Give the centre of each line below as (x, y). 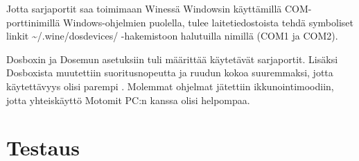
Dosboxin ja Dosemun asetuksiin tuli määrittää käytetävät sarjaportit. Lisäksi (172, 59)
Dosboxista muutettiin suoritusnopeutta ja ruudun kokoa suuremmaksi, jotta (170, 73)
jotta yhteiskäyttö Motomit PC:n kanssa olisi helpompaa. (128, 100)
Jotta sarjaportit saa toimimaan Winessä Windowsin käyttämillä (144, 8)
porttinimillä (33, 22)
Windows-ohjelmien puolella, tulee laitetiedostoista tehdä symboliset (208, 22)
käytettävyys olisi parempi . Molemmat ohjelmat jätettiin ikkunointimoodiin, (170, 86)
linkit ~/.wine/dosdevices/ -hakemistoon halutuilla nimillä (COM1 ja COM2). (172, 36)
